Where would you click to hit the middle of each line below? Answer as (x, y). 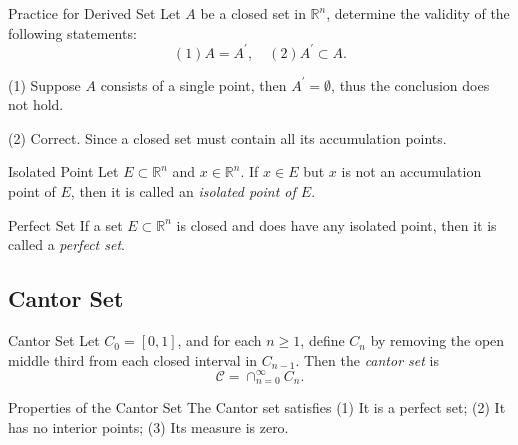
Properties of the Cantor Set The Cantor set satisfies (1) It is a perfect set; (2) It (257, 407)
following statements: (72, 32)
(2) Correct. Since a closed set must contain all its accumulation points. (227, 137)
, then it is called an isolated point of (183, 191)
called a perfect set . (66, 244)
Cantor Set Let (54, 340)
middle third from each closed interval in (133, 359)
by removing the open (437, 340)
